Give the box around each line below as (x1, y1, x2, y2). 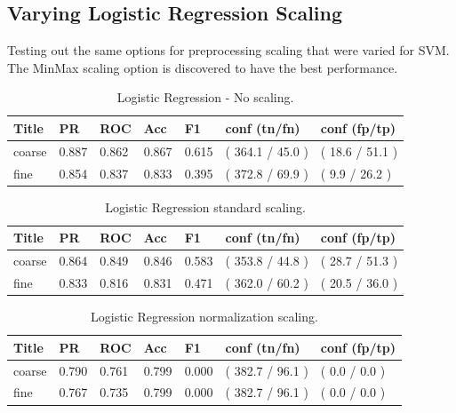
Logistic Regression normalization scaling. (91, 307, 318, 326)
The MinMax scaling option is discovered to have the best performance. (7, 58, 398, 76)
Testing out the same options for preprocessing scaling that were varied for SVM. (7, 41, 450, 60)
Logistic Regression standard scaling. (105, 197, 306, 216)
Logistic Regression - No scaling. (116, 88, 294, 107)
